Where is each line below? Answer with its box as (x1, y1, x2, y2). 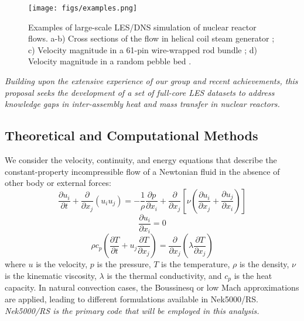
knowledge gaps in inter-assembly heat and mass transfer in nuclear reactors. (5, 98, 280, 110)
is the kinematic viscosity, (5, 269, 97, 281)
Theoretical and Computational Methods (5, 126, 258, 144)
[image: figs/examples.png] (28, 4, 138, 12)
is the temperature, (161, 258, 230, 270)
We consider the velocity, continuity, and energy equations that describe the (5, 154, 277, 166)
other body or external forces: (5, 177, 111, 189)
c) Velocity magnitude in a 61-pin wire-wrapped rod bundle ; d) (28, 43, 258, 56)
